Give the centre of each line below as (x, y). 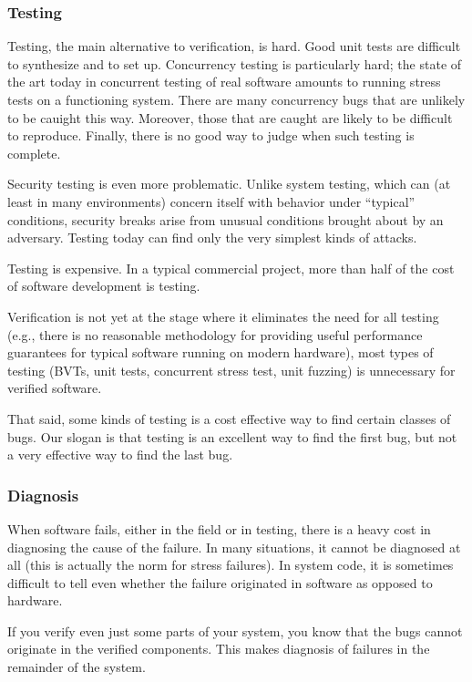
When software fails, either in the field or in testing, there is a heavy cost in (219, 528)
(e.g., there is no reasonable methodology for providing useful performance (215, 334)
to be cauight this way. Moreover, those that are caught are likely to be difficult (230, 117)
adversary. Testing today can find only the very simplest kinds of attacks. (212, 238)
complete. (34, 153)
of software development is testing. (104, 286)
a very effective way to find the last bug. (120, 455)
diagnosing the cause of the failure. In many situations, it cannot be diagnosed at (234, 547)
